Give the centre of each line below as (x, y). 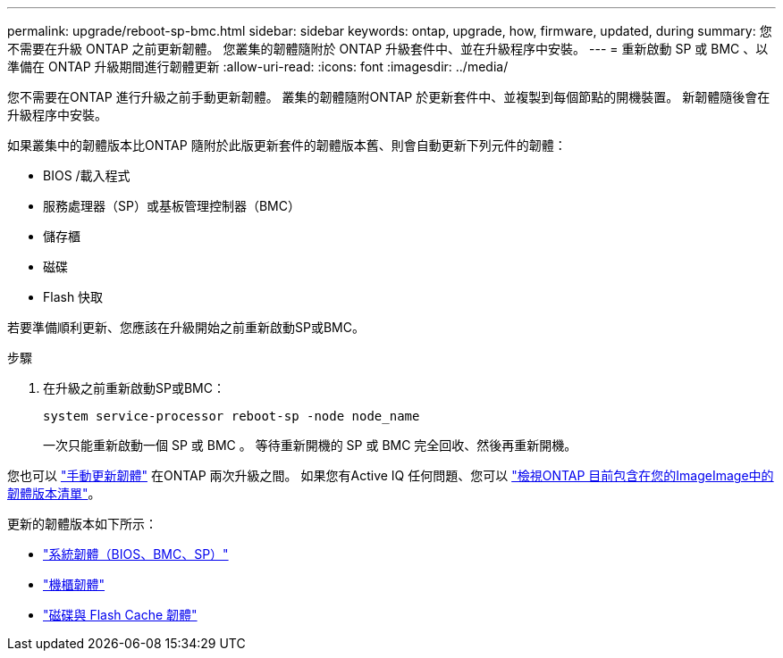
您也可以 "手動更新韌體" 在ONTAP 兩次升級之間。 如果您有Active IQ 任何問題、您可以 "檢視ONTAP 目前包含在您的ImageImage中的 (391, 475)
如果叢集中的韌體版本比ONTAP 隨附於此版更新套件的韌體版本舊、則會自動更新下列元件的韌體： (287, 145)
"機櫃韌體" (74, 584)
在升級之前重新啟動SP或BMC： (134, 388)
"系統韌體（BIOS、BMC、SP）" (136, 554)
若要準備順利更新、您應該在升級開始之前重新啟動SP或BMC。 (186, 327)
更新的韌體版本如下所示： (82, 524)
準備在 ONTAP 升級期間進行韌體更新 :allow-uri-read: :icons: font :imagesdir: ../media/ (258, 67)
